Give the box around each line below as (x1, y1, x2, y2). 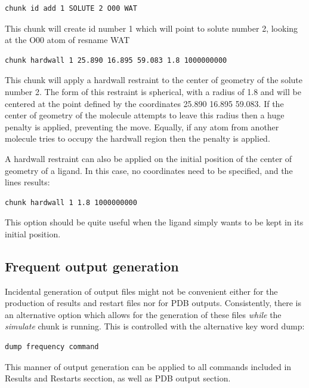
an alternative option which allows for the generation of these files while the (5, 308, 282, 320)
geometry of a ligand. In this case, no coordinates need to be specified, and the (5, 164, 293, 176)
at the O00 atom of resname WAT (5, 33, 130, 46)
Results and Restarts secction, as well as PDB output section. (5, 372, 231, 384)
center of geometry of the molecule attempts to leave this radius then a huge (5, 109, 285, 121)
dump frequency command (5, 343, 99, 352)
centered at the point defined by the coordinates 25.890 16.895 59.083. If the (5, 97, 284, 109)
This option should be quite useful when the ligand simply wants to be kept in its (5, 216, 304, 228)
